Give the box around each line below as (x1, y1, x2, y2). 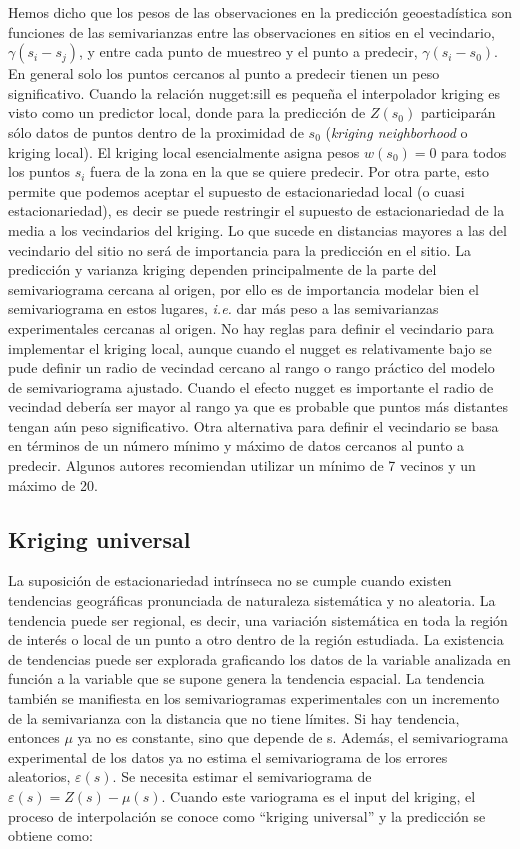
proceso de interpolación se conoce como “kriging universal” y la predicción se (8, 805, 486, 826)
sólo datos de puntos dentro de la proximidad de (8, 121, 304, 142)
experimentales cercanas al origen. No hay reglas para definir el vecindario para (8, 317, 494, 338)
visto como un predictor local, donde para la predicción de (8, 102, 366, 123)
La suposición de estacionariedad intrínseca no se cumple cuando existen (8, 570, 452, 591)
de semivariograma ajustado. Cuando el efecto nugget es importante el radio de (8, 376, 494, 397)
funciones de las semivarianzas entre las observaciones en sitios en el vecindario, (8, 21, 495, 42)
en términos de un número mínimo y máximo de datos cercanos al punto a (8, 435, 465, 456)
